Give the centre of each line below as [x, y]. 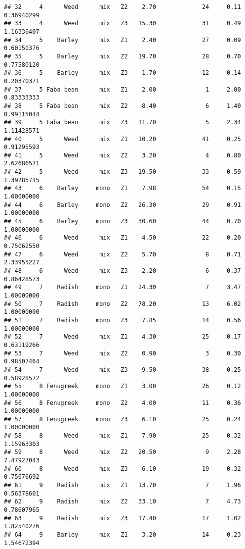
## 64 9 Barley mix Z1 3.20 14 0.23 [122, 535]
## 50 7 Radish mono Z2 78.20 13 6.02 [122, 304]
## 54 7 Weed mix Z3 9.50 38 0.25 [122, 370]
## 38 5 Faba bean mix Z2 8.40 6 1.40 [122, 106]
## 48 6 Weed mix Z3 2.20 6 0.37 [122, 271]
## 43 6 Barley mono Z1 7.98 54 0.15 [122, 188]
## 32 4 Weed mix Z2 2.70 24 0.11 [122, 7]
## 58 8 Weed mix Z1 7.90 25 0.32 [122, 436]
